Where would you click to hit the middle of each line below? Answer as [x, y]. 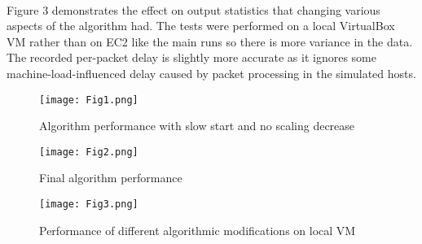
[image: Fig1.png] [89, 100]
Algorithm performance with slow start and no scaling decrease [197, 126]
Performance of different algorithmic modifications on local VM [198, 230]
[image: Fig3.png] [89, 205]
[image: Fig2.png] [89, 152]
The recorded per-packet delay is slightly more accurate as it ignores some [191, 57]
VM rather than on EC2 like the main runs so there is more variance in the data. [210, 41]
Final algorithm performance [111, 178]
